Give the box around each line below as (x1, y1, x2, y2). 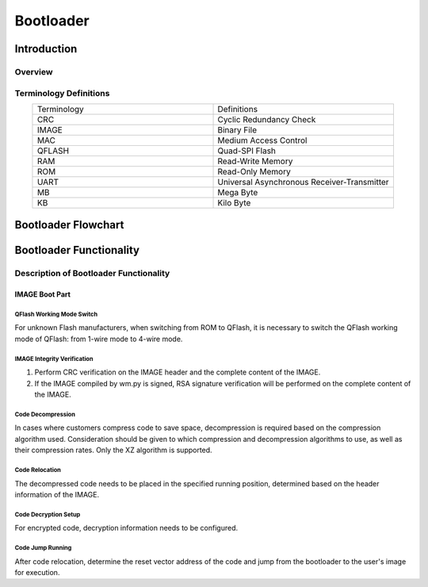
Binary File (217, 124, 258, 135)
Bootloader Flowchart (14, 218, 124, 232)
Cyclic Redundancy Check (217, 113, 316, 125)
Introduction (14, 42, 78, 56)
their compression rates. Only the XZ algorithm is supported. (14, 445, 213, 455)
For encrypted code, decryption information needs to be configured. (14, 524, 238, 533)
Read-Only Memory (217, 166, 291, 177)
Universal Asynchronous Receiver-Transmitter (217, 176, 389, 187)
